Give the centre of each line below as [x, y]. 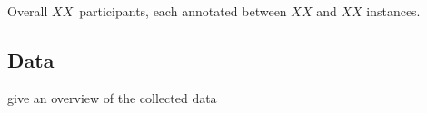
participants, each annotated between [183, 11]
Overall [28, 11]
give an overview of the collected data [112, 97]
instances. [393, 11]
